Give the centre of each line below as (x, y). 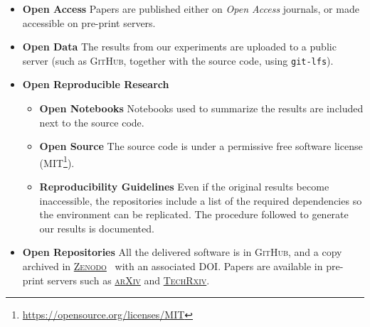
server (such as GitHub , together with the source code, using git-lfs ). (178, 60)
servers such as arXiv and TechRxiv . (128, 280)
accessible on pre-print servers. (89, 22)
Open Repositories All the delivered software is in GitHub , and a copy (182, 252)
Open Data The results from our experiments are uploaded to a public (179, 47)
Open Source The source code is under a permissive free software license (201, 146)
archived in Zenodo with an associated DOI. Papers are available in (173, 266)
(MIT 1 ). (57, 161)
